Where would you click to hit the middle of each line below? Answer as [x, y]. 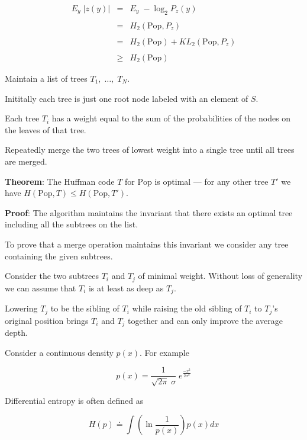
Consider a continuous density [59, 352]
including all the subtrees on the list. [72, 224]
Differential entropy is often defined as [74, 400]
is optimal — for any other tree [211, 181]
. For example [164, 352]
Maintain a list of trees [46, 78]
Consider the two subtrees [52, 276]
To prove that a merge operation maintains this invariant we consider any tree [147, 244]
